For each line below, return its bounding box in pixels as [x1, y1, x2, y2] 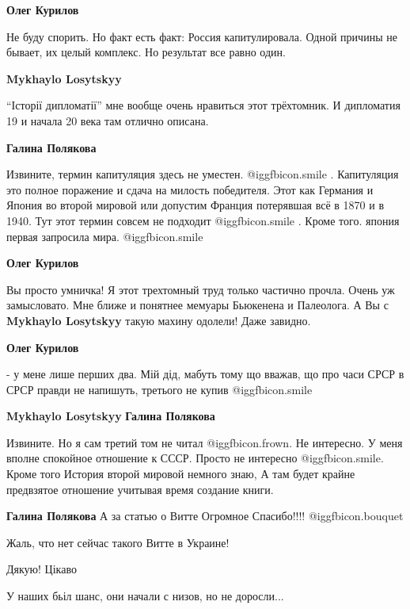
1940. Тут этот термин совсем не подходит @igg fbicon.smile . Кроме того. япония [6, 212, 400, 228]
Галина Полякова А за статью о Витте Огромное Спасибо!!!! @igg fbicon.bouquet [6, 507, 404, 524]
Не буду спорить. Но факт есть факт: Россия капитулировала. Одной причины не [6, 28, 397, 44]
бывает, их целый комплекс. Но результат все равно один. [6, 44, 286, 60]
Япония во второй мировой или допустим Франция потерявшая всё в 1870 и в [6, 197, 385, 213]
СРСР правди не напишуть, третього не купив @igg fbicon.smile [6, 381, 313, 397]
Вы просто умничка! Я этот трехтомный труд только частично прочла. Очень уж [6, 281, 395, 297]
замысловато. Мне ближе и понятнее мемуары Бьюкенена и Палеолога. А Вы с [6, 297, 389, 313]
